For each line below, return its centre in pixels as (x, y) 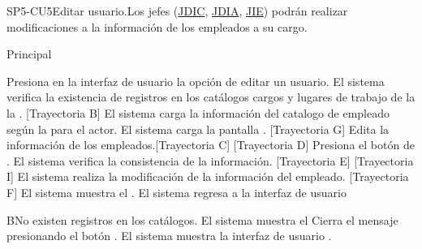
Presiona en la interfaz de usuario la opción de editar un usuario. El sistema (196, 81)
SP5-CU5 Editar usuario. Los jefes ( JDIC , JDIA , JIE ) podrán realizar (177, 11)
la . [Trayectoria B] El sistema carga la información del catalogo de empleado (198, 112)
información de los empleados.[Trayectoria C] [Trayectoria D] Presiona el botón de (211, 145)
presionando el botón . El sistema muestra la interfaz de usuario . (169, 236)
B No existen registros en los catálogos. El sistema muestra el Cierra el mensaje (202, 219)
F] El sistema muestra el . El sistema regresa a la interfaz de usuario (177, 192)
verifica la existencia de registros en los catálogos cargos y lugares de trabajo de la (211, 97)
